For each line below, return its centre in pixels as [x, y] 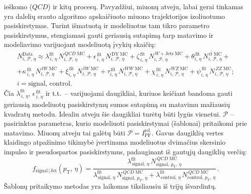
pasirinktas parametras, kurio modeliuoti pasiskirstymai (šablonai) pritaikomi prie [125, 123]
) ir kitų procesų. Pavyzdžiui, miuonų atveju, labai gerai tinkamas [146, 6]
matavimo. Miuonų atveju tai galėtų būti [65, 132]
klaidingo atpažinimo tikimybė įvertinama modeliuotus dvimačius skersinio [115, 142]
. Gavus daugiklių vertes [187, 132]
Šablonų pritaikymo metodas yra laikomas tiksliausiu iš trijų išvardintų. [110, 186]
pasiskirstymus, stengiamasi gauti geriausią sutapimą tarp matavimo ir [109, 35]
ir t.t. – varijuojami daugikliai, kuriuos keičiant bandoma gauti [139, 93]
